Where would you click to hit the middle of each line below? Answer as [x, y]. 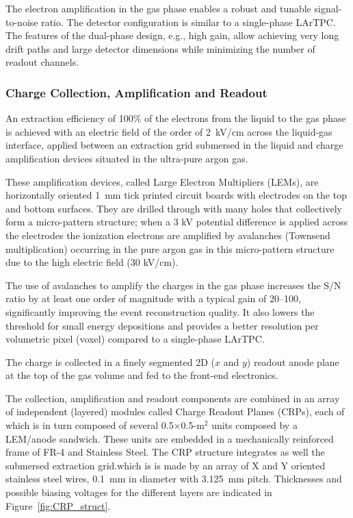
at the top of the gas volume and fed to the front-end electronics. [142, 375]
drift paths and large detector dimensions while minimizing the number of [160, 48]
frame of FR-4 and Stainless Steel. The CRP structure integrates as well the [165, 452]
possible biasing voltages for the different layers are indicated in [139, 492]
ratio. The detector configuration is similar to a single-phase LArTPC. [188, 22]
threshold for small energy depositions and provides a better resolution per [162, 325]
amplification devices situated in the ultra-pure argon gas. [127, 158]
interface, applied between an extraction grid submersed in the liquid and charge [174, 145]
